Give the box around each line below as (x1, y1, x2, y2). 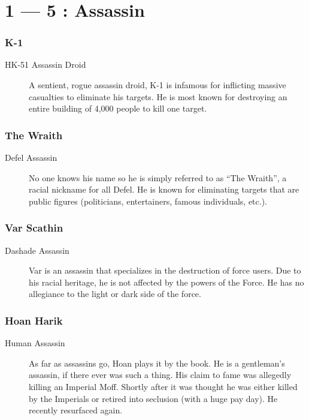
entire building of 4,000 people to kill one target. (29, 102, 207, 115)
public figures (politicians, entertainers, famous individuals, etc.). (29, 194, 268, 207)
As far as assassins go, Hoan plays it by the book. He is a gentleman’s (29, 356, 285, 369)
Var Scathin (5, 220, 63, 235)
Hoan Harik (5, 313, 63, 328)
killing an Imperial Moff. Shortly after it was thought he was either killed (29, 380, 298, 392)
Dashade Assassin (5, 244, 69, 256)
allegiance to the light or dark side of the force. (29, 287, 201, 300)
